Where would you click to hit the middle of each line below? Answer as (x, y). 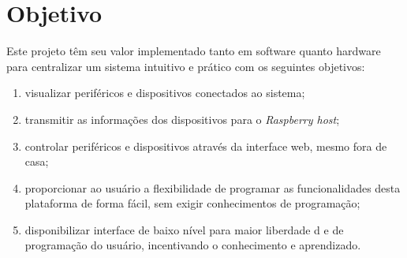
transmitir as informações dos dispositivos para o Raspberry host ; (182, 119)
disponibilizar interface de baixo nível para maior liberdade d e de (184, 229)
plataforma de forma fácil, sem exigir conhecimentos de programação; (192, 203)
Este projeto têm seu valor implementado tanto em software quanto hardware (194, 51)
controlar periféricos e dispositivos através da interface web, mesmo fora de (206, 146)
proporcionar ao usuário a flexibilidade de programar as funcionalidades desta (213, 187)
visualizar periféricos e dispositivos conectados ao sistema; (165, 93)
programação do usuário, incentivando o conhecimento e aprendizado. (193, 245)
